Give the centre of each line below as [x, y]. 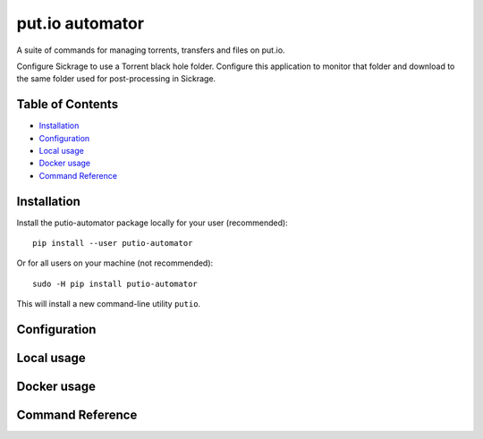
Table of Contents [68, 104]
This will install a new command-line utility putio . [109, 304]
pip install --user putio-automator [113, 243]
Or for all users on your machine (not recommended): [115, 263]
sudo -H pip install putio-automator [115, 283]
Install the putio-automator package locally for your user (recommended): [152, 223]
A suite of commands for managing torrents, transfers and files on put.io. [151, 50]
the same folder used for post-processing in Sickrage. [116, 79]
